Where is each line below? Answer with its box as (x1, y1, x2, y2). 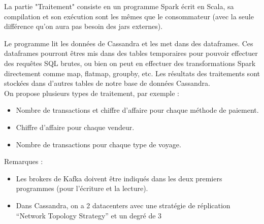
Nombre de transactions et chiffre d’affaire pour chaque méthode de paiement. (16, 105, 259, 115)
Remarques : (4, 156, 43, 167)
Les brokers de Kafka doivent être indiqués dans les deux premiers (16, 173, 222, 183)
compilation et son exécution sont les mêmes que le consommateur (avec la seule (4, 11, 254, 21)
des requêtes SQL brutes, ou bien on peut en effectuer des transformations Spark (4, 57, 256, 68)
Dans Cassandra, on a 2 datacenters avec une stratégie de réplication (16, 200, 230, 210)
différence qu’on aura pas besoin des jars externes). (4, 21, 163, 31)
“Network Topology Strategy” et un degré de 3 (16, 210, 162, 220)
